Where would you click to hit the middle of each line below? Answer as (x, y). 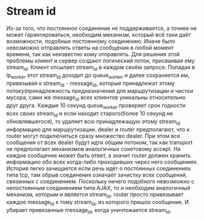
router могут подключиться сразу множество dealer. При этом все (93, 136)
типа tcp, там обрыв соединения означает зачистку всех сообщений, (97, 175)
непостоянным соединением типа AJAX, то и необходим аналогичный (98, 188)
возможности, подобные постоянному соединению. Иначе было (91, 41)
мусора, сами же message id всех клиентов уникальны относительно (96, 98)
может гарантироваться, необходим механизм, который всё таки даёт (99, 34)
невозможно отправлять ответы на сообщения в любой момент (90, 48)
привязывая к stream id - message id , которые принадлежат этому (91, 84)
